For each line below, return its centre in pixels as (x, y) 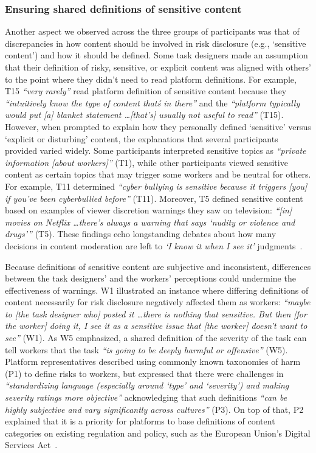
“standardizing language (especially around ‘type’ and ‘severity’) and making (147, 385)
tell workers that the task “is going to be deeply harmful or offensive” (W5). (146, 349)
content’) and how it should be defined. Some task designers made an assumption (156, 55)
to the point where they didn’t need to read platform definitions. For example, (151, 79)
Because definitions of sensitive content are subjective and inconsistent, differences (158, 266)
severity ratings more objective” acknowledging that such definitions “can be (146, 397)
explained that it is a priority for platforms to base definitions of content (140, 421)
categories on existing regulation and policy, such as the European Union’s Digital (158, 433)
